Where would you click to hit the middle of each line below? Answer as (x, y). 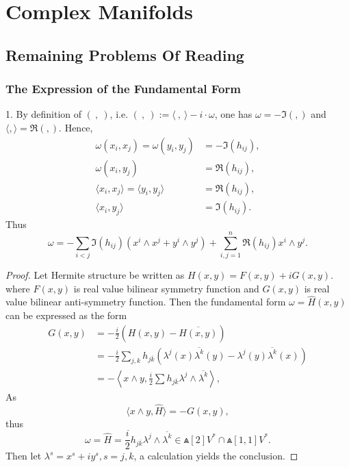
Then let (24, 456)
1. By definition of (44, 114)
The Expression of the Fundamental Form (123, 89)
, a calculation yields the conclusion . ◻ (216, 456)
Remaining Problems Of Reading (125, 54)
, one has (233, 114)
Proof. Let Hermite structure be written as (95, 275)
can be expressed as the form (66, 315)
